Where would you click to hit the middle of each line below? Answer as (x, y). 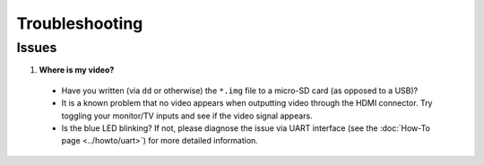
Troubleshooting (80, 23)
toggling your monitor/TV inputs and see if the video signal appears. (187, 116)
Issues (37, 48)
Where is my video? (77, 70)
